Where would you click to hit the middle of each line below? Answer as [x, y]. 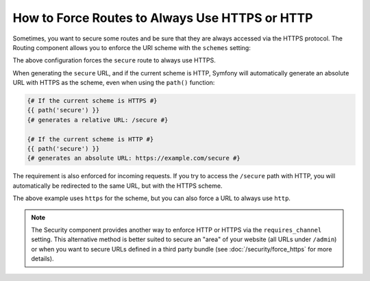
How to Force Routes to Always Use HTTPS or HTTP [163, 18]
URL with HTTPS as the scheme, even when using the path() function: [114, 83]
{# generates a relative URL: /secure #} [98, 120]
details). [42, 259]
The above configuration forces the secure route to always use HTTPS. [114, 60]
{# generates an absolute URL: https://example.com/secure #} [134, 158]
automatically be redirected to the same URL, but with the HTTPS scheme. [118, 186]
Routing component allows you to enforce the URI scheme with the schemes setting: [132, 47]
